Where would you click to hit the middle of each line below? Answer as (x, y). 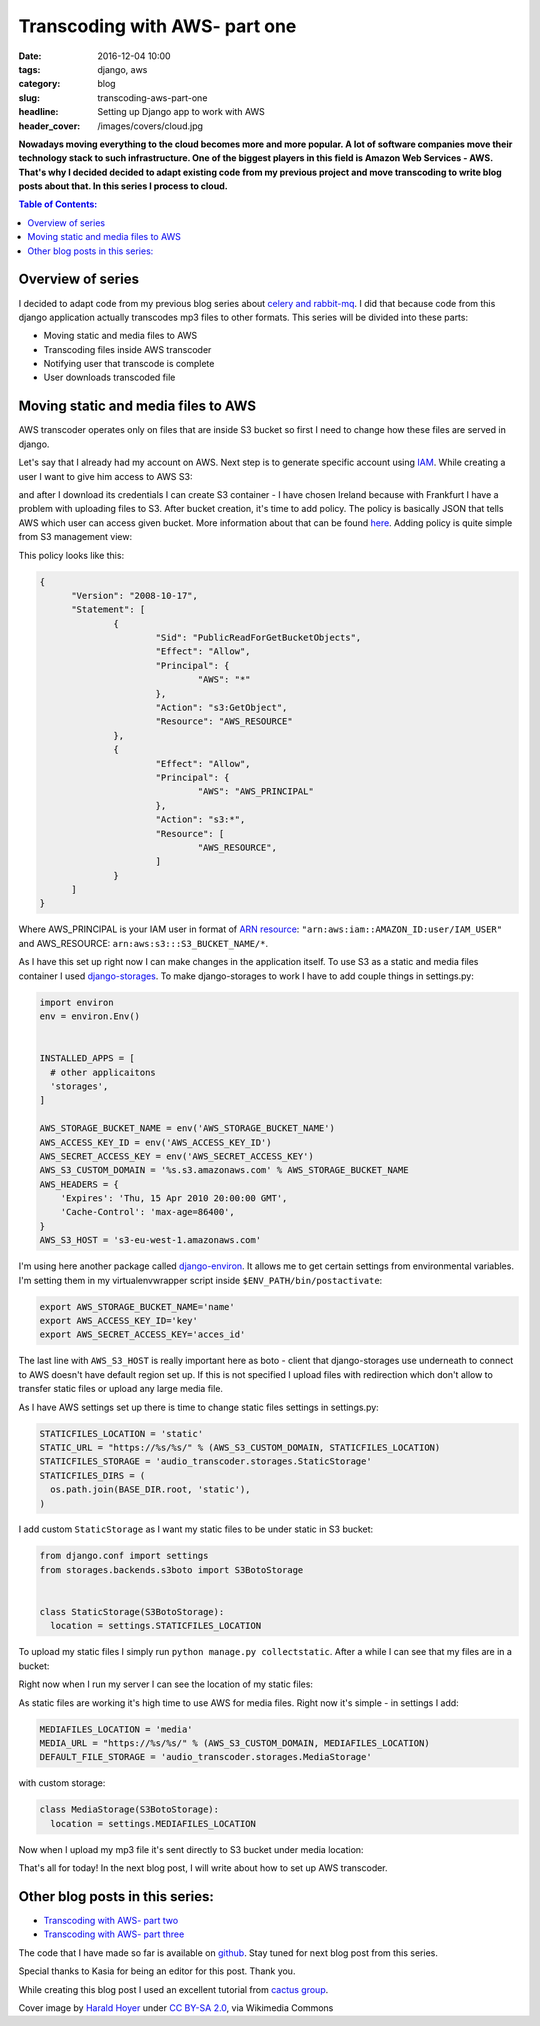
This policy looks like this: (71, 555)
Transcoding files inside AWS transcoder (127, 349)
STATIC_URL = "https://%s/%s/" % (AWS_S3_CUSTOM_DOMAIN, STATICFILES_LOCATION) (240, 1447)
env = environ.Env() (89, 1016)
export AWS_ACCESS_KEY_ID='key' (119, 1321)
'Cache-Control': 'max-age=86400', (147, 1212)
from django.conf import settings (124, 1556)
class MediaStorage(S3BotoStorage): (129, 1809)
